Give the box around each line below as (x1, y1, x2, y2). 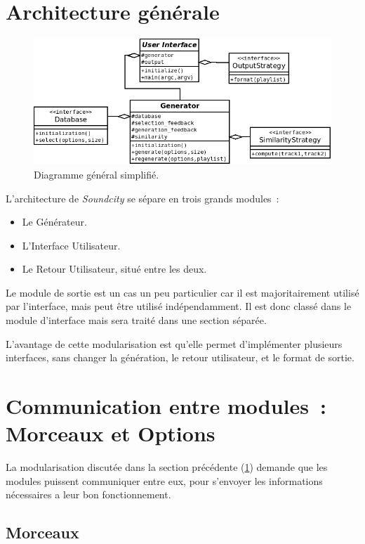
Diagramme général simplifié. (34, 167, 159, 181)
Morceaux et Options (6, 419, 215, 448)
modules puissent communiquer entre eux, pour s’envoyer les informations (6, 473, 323, 488)
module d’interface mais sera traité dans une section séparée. (6, 313, 267, 328)
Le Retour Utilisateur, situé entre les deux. (22, 261, 207, 276)
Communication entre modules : (6, 391, 327, 420)
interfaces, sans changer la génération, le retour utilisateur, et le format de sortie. (6, 350, 354, 365)
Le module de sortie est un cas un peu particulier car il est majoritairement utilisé (6, 285, 359, 299)
